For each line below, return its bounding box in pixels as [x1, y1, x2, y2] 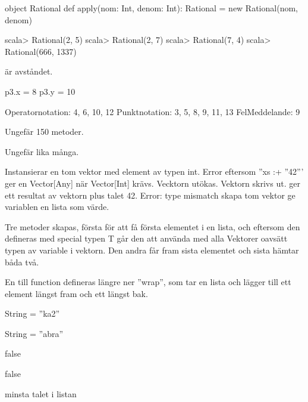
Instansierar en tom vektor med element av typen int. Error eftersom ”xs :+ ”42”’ [5, 165, 304, 178]
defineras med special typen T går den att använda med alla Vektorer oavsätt [5, 232, 288, 245]
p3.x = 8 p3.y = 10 [5, 85, 76, 97]
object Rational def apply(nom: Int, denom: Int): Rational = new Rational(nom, [5, 2, 298, 14]
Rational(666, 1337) [5, 45, 77, 57]
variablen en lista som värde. [5, 200, 109, 213]
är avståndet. [5, 65, 53, 78]
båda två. [5, 255, 39, 268]
